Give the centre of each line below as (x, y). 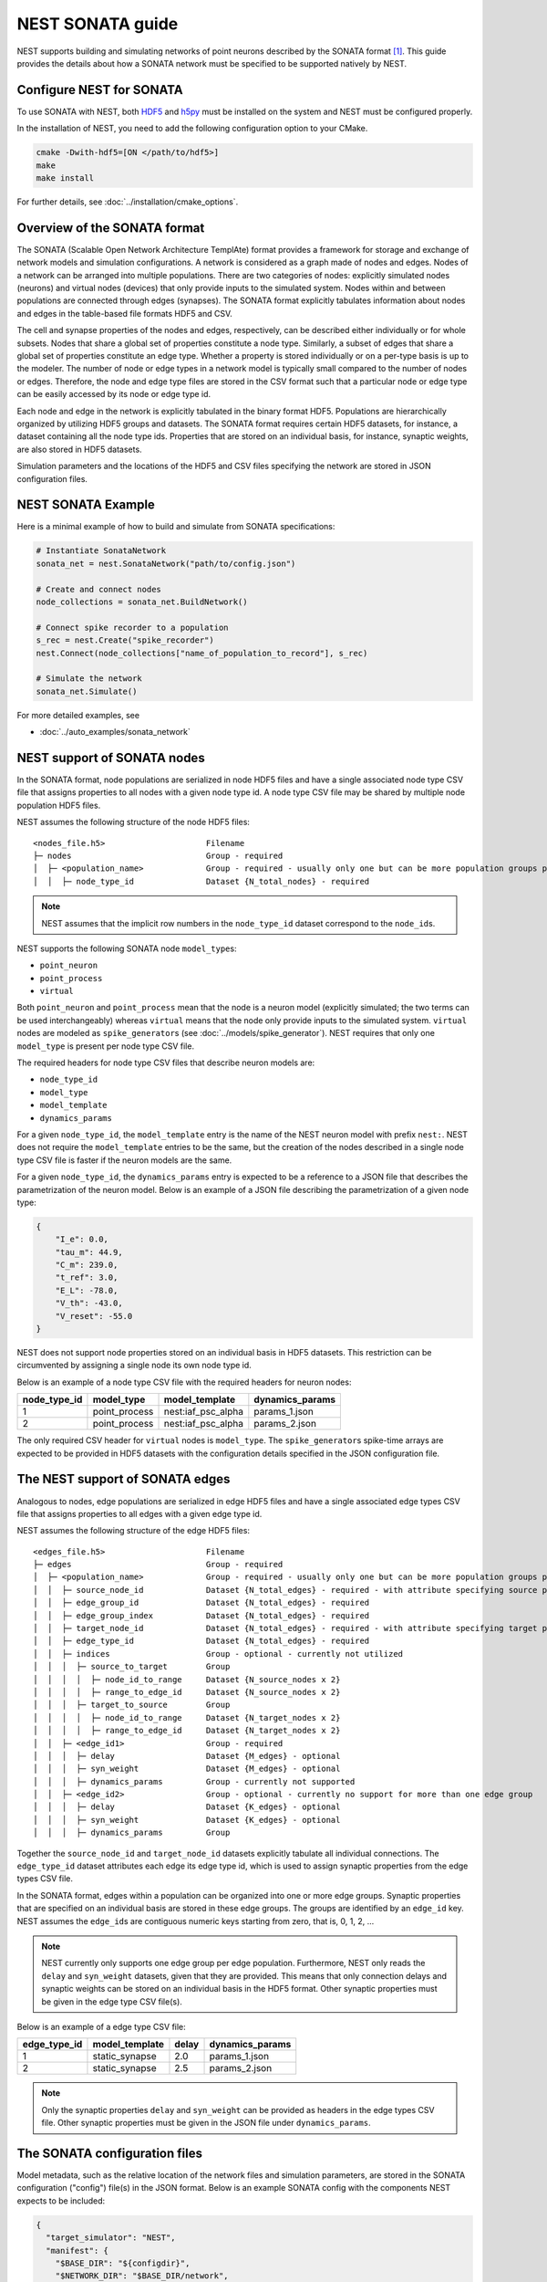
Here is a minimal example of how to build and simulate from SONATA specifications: (176, 527)
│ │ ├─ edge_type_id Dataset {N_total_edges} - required (201, 1641)
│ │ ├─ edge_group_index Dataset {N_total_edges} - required (201, 1615)
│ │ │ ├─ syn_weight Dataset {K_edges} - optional (187, 1820)
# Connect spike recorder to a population (132, 627)
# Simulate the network (89, 679)
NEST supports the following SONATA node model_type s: (127, 948)
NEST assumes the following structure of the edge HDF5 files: (134, 1531)
